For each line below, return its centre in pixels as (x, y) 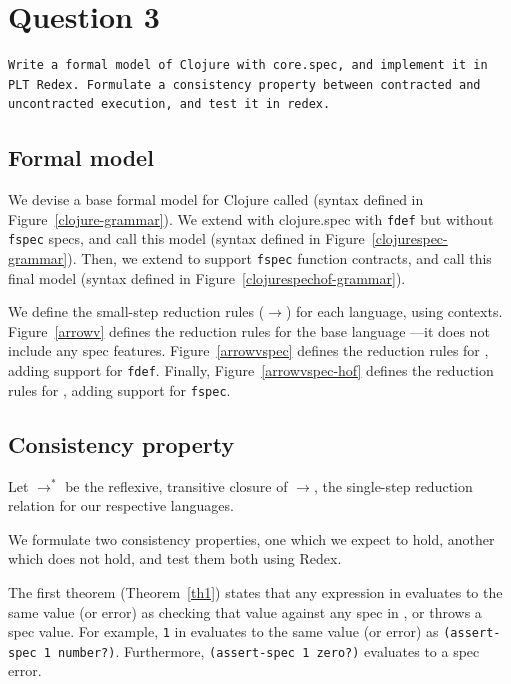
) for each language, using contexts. (394, 311)
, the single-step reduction (393, 485)
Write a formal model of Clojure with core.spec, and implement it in (248, 65)
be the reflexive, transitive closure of (176, 485)
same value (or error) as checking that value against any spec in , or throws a (245, 611)
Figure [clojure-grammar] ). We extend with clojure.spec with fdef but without (251, 218)
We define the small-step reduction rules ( (136, 311)
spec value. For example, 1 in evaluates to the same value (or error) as (223, 631)
